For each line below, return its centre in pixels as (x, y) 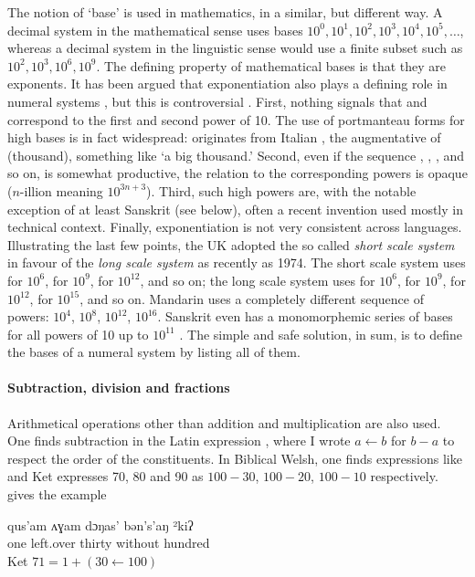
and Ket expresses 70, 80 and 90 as (106, 476)
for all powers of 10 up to (78, 334)
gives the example (57, 494)
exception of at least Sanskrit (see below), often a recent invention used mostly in (235, 209)
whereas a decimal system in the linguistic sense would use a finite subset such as (235, 48)
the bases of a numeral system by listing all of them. (154, 352)
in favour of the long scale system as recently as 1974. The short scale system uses (237, 262)
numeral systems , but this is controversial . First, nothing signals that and (217, 101)
